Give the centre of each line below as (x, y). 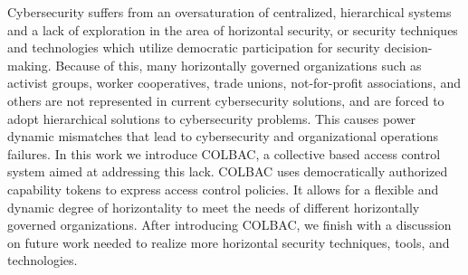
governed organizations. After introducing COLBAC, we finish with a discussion (229, 225)
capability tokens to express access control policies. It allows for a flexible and (223, 189)
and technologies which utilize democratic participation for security (194, 47)
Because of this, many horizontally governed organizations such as (239, 65)
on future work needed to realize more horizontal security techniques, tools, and (229, 242)
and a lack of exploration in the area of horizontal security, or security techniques (233, 29)
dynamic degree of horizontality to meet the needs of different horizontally (214, 207)
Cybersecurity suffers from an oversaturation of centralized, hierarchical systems (229, 12)
